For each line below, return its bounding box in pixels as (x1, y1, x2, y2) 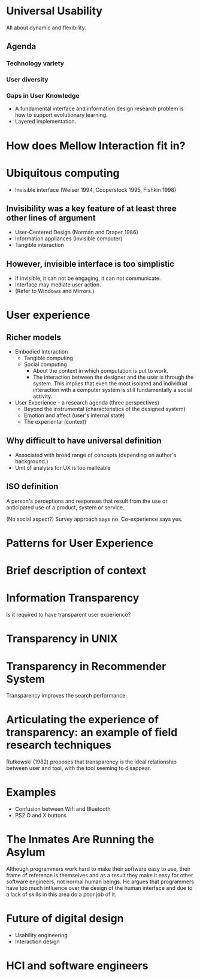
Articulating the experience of (6, 713, 159, 726)
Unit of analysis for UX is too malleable (14, 464, 111, 472)
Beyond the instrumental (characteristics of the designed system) (23, 406, 186, 413)
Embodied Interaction (14, 348, 68, 355)
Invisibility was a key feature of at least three (6, 203, 177, 213)
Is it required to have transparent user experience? (6, 611, 131, 618)
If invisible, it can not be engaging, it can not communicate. (14, 274, 161, 282)
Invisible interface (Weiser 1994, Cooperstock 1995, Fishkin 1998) (14, 186, 177, 193)
